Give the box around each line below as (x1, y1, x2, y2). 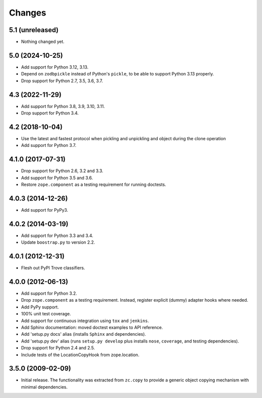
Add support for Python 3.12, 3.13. (21, 64, 89, 70)
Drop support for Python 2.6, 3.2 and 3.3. (21, 168, 104, 174)
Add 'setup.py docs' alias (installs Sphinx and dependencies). (21, 331, 147, 337)
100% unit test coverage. (21, 311, 71, 317)
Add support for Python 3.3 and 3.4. (21, 233, 93, 238)
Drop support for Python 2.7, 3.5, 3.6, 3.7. (21, 78, 103, 84)
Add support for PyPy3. (21, 207, 68, 213)
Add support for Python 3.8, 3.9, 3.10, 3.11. (21, 103, 105, 109)
